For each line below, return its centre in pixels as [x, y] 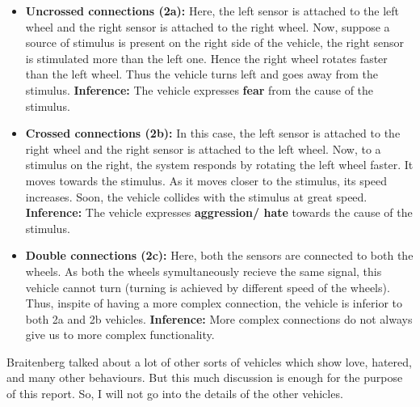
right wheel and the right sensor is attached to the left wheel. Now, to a [203, 148]
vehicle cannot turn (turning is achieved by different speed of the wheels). [208, 287]
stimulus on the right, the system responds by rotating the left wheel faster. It [219, 165]
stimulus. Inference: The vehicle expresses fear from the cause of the [199, 89]
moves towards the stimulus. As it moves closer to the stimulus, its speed [206, 180]
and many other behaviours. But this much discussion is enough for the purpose [205, 377]
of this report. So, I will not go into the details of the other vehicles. [175, 394]
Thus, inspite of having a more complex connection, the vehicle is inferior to [214, 303]
